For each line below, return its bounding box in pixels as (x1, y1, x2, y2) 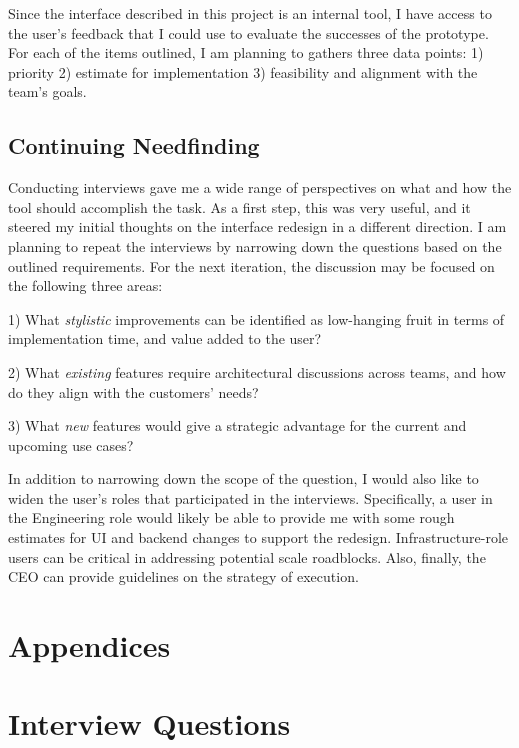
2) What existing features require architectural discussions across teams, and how (8, 361, 506, 382)
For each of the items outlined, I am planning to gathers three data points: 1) (8, 42, 484, 63)
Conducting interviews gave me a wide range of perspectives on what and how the (8, 177, 512, 198)
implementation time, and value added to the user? (8, 328, 322, 349)
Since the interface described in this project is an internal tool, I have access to (8, 3, 492, 23)
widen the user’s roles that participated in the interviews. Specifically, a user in (8, 487, 493, 508)
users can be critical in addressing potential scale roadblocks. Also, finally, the (8, 546, 486, 567)
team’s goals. (8, 81, 87, 102)
